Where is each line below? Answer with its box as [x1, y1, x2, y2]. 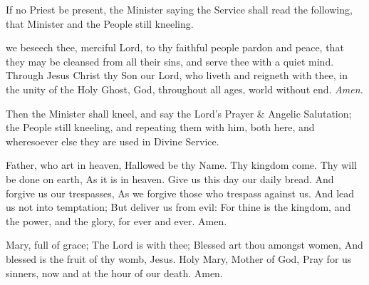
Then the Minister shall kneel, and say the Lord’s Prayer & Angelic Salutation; [6, 105, 352, 120]
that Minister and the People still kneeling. [6, 16, 194, 31]
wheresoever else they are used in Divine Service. [6, 133, 219, 148]
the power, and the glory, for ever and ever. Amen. [6, 213, 227, 228]
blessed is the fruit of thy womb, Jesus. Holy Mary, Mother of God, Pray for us [6, 251, 352, 266]
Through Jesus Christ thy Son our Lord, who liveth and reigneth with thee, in [6, 68, 348, 83]
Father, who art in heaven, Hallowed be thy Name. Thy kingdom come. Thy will [6, 157, 357, 172]
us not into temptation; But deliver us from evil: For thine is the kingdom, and [6, 199, 351, 214]
